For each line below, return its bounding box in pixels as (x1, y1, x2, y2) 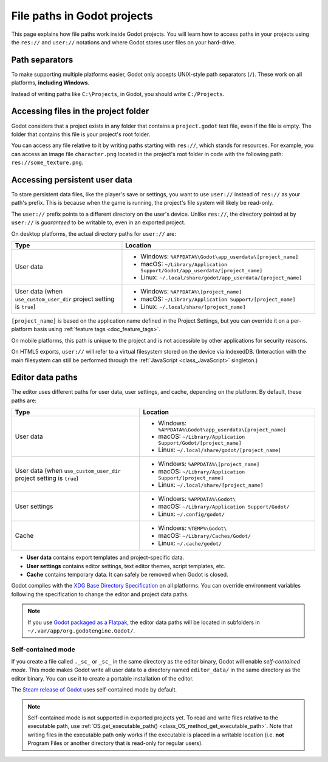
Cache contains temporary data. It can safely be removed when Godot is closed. (26, 571, 228, 578)
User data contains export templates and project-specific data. (26, 554, 185, 561)
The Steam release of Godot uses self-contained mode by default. (11, 686, 177, 693)
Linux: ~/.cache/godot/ (158, 539, 222, 547)
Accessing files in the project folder (11, 106, 149, 117)
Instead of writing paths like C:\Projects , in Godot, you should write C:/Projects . (11, 90, 225, 97)
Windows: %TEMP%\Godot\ (158, 524, 227, 532)
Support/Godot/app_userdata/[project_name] (140, 267, 263, 273)
